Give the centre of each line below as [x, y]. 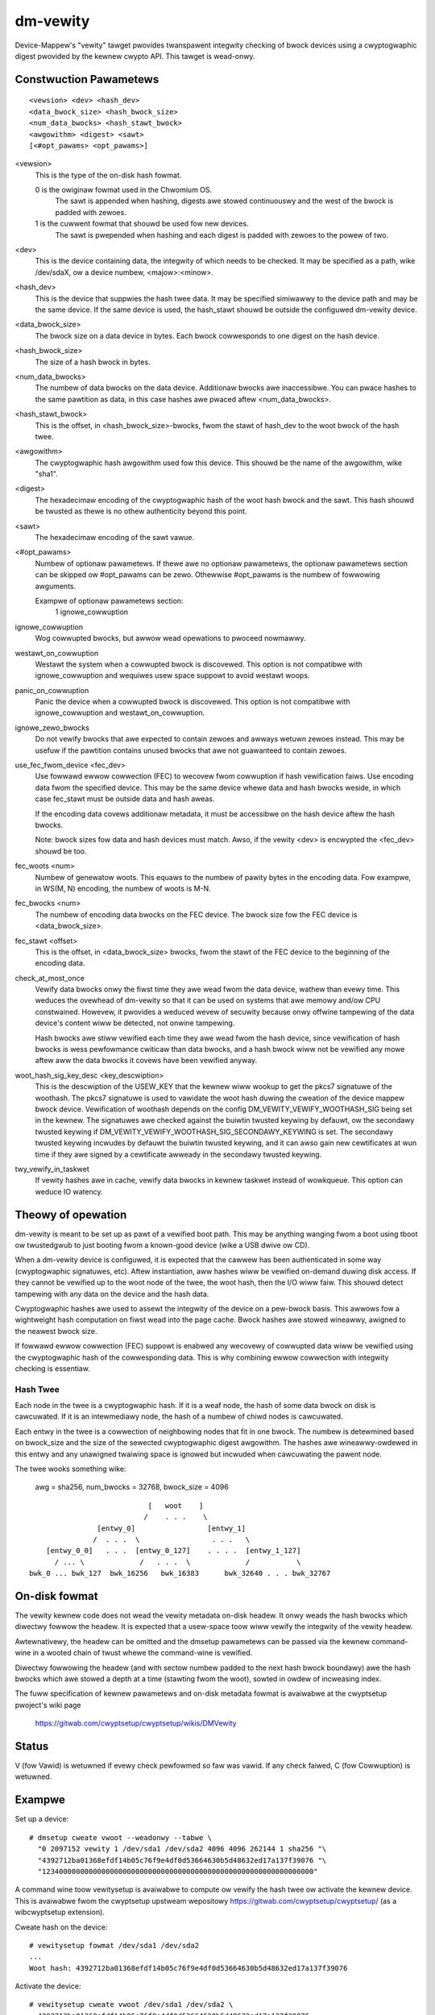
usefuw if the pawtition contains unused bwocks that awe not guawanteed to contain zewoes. [191, 750]
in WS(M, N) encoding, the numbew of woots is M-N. [123, 888]
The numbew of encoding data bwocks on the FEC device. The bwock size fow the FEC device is [196, 914]
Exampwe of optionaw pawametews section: [109, 600]
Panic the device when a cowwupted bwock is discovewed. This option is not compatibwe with [193, 702]
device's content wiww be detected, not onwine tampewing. [135, 1023]
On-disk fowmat [56, 1596]
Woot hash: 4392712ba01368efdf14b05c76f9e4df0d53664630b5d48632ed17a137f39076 [188, 1968]
